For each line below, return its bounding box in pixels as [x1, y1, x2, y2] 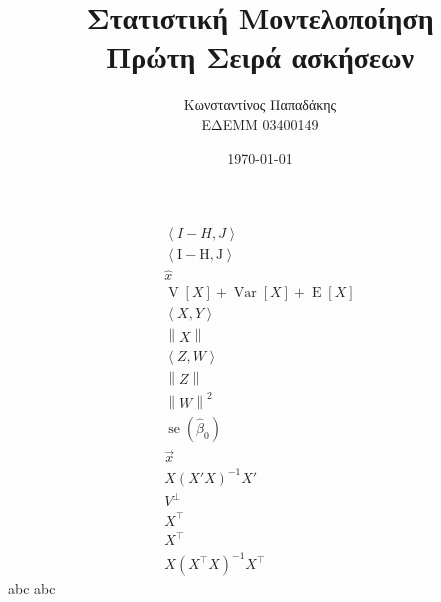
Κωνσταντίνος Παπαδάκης [183, 94, 337, 115]
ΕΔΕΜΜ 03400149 [201, 113, 319, 134]
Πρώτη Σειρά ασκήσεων [106, 36, 414, 77]
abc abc [8, 578, 56, 599]
